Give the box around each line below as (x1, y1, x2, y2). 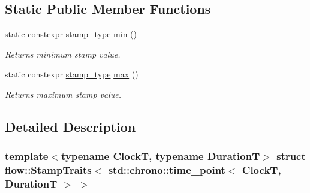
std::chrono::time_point (108, 162, 225, 177)
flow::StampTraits (5, 162, 92, 177)
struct (276, 149, 306, 164)
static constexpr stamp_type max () (5, 68, 139, 80)
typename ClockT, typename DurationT (61, 149, 260, 164)
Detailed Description (5, 117, 136, 135)
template (5, 149, 49, 164)
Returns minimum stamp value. (5, 47, 121, 60)
